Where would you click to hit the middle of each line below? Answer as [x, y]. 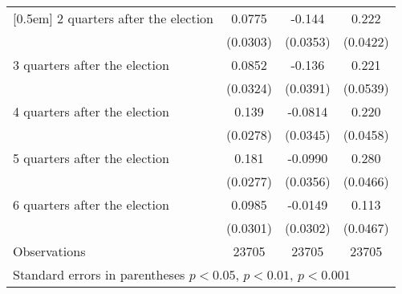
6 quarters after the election [91, 204]
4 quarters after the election [91, 111]
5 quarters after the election [91, 158]
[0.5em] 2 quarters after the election [113, 18]
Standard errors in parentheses [99, 274]
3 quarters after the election [91, 65]
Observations [49, 251]
